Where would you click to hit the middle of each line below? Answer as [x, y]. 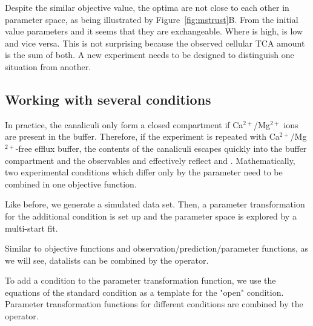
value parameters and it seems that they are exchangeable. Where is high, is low [154, 31]
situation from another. [48, 66]
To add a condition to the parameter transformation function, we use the [140, 280]
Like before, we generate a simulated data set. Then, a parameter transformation [155, 204]
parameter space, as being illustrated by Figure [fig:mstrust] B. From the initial [152, 19]
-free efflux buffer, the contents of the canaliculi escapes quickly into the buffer [161, 148]
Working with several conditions [108, 99]
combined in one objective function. [71, 184]
